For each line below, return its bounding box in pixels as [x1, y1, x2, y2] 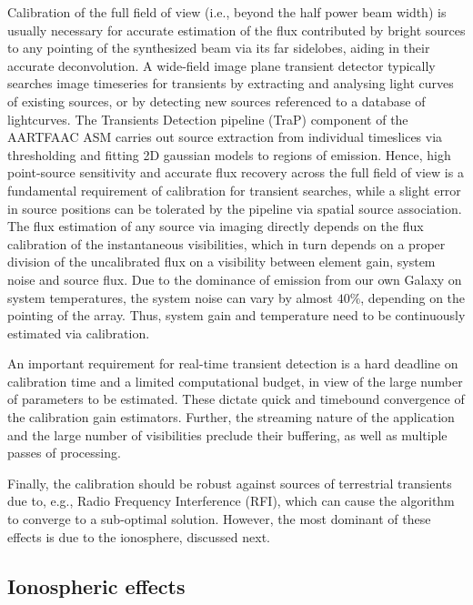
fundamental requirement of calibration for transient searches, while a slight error [7, 180, 461, 199]
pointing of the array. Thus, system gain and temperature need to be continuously [7, 306, 466, 325]
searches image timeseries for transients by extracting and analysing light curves [7, 74, 454, 93]
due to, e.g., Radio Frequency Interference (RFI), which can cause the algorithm [7, 491, 455, 510]
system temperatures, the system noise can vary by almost [7, 287, 333, 307]
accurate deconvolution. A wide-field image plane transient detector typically [7, 55, 436, 75]
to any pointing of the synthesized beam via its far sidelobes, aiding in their [7, 38, 430, 57]
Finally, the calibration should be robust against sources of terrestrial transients [7, 473, 452, 492]
